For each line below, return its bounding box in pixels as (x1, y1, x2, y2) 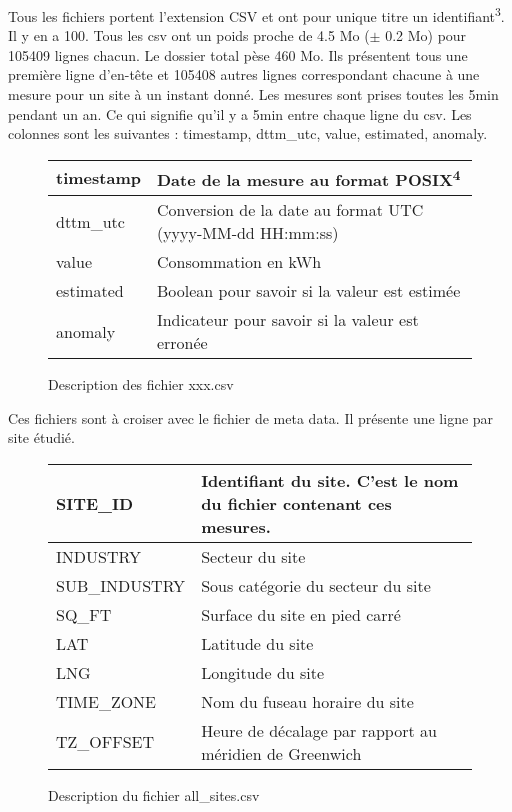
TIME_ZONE (56, 689, 157, 713)
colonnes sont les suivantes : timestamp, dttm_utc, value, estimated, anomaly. (8, 123, 488, 144)
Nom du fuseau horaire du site (201, 689, 414, 713)
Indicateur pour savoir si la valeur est (156, 308, 419, 332)
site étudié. (8, 427, 75, 448)
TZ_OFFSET (56, 730, 155, 754)
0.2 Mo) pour (385, 25, 467, 46)
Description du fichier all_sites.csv (48, 784, 260, 805)
